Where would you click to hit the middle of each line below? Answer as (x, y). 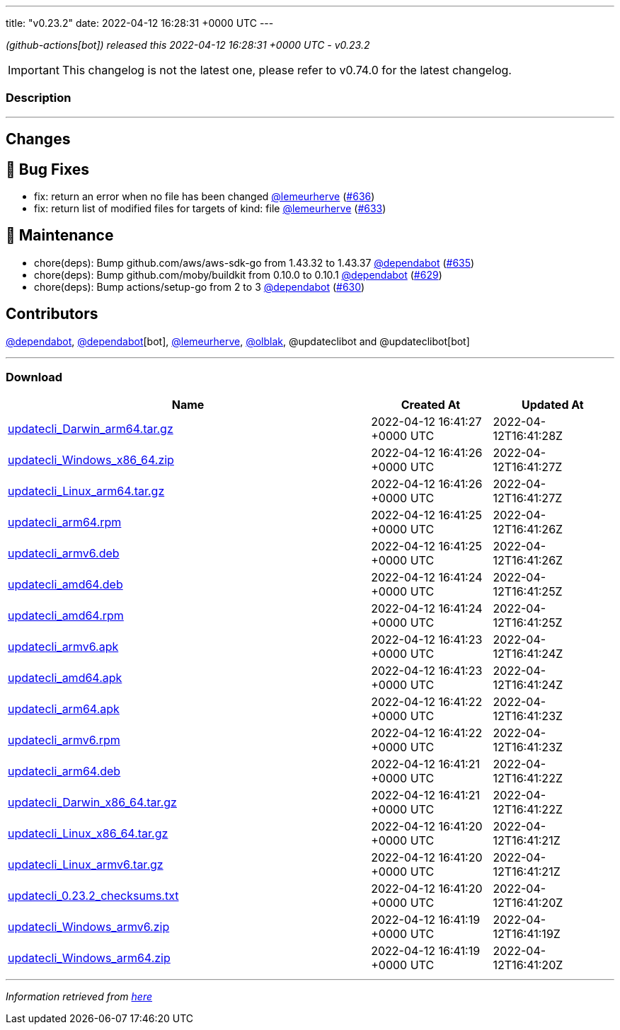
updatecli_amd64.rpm (66, 616)
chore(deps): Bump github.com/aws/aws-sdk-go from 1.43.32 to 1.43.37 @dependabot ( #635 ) (254, 262)
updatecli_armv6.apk (63, 647)
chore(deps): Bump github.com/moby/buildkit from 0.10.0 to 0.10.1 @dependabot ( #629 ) (238, 274)
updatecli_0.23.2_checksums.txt (93, 896)
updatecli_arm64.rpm (65, 522)
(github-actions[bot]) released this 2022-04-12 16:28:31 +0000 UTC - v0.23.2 (188, 45)
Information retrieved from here (79, 997)
